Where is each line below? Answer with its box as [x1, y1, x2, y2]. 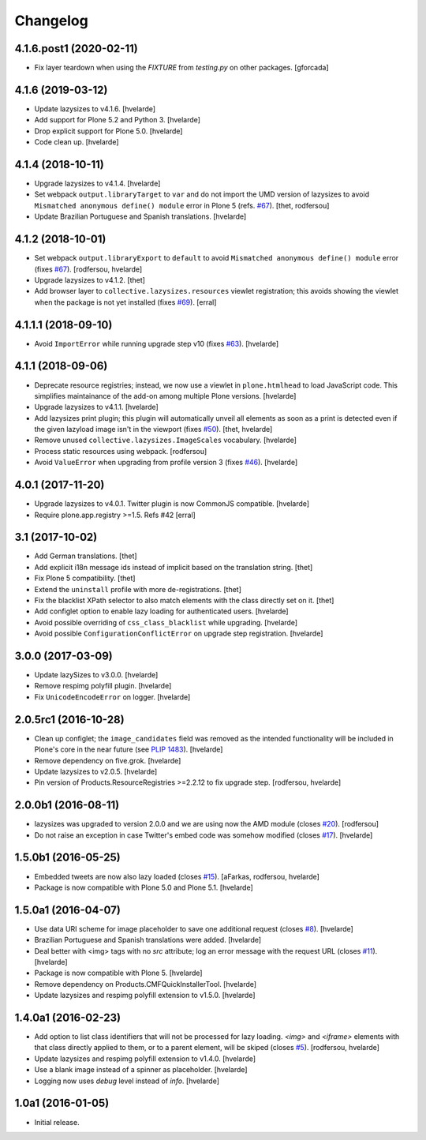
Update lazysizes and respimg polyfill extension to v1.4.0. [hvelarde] [34, 1054, 256, 1063]
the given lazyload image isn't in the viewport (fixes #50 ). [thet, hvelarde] [34, 425, 273, 434]
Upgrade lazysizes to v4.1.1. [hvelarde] [34, 403, 159, 412]
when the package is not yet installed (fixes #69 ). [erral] [34, 297, 217, 307]
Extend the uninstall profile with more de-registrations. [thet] [34, 584, 242, 594]
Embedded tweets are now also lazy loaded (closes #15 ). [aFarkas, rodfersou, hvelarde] [34, 872, 319, 881]
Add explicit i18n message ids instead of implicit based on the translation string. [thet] [34, 562, 313, 572]
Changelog [14, 12, 88, 29]
